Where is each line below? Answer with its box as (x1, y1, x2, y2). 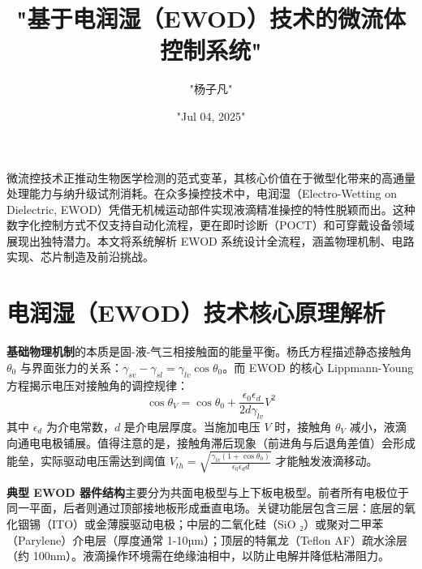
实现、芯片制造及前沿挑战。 (6, 248, 154, 265)
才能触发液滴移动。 (275, 452, 378, 469)
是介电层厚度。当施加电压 (123, 418, 261, 435)
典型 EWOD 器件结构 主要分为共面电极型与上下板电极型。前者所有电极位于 (6, 483, 409, 500)
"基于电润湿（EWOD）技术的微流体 (16, 2, 406, 35)
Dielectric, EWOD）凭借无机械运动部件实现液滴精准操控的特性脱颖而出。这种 (6, 200, 416, 217)
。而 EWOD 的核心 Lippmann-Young (222, 358, 414, 375)
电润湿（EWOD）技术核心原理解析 (6, 296, 385, 329)
